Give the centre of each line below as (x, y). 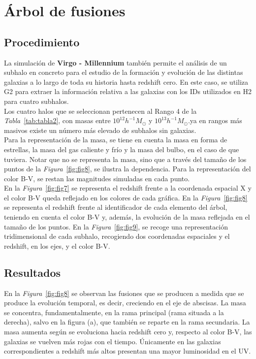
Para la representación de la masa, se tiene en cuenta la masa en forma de (116, 140)
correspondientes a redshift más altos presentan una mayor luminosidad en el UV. (128, 351)
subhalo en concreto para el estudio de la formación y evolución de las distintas (124, 72)
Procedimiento (42, 42)
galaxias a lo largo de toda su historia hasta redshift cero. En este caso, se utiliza (126, 82)
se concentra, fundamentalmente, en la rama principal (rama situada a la (114, 312)
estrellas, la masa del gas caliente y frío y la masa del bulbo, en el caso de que (122, 149)
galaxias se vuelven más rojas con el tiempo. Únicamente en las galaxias (112, 341)
